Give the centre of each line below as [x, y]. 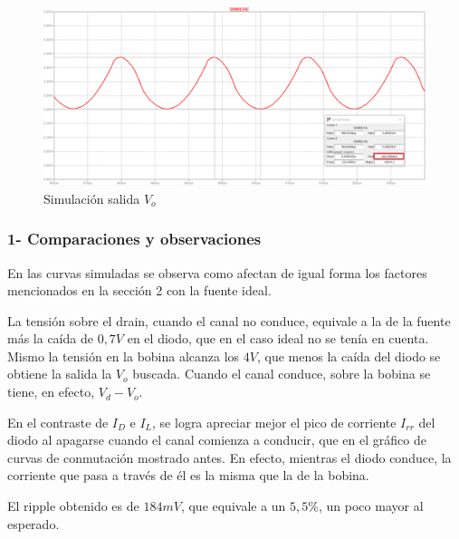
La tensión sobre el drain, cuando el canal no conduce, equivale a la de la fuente [229, 320]
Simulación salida [92, 198]
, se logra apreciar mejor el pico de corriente [274, 422]
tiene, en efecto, [51, 392]
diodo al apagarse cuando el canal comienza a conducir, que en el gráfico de [217, 440]
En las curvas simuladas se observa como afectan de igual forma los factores [217, 272]
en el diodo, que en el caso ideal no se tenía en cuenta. [278, 338]
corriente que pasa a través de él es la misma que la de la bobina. [188, 475]
